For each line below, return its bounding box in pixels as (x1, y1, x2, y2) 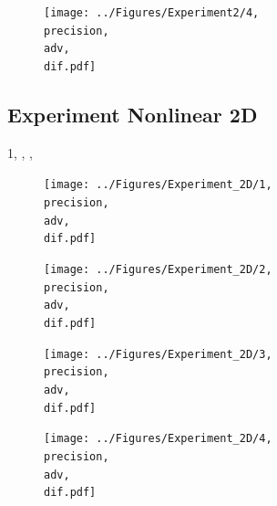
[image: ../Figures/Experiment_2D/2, (44, 263, 272, 277)
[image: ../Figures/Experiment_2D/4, (44, 432, 272, 446)
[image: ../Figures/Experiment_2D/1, (44, 178, 272, 192)
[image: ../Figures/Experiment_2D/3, (44, 347, 272, 361)
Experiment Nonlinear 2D (7, 100, 258, 129)
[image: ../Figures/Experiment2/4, (44, 6, 260, 19)
